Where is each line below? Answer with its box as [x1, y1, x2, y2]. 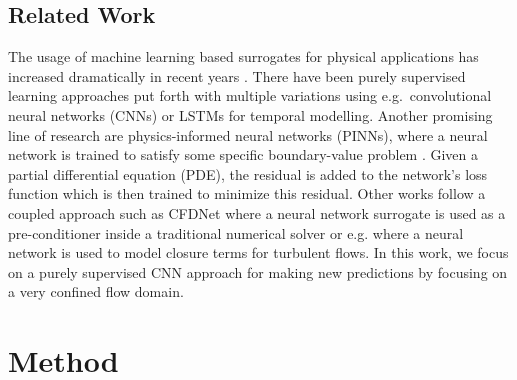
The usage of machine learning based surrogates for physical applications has [8, 46, 479, 67]
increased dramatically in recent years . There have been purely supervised [8, 65, 466, 86]
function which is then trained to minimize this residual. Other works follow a [8, 183, 486, 204]
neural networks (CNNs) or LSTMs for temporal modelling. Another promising [8, 104, 493, 125]
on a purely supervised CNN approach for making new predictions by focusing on [8, 261, 508, 282]
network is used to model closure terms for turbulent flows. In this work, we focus [8, 242, 509, 263]
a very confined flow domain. [8, 281, 184, 302]
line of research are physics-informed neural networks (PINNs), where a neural [8, 124, 488, 145]
